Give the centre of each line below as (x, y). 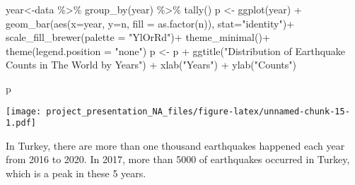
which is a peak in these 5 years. (76, 173)
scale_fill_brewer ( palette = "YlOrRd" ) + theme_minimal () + (138, 37)
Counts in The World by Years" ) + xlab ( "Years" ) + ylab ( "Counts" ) (151, 65)
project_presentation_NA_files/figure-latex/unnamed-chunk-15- (198, 111)
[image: (24, 111)
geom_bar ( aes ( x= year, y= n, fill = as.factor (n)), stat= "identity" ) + (150, 23)
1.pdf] (21, 123)
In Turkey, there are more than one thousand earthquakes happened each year (175, 145)
